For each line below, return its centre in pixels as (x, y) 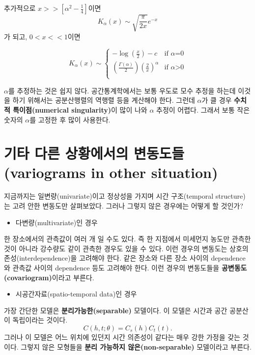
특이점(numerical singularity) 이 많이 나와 (80, 109)
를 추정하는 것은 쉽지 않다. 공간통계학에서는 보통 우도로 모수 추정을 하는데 (122, 90)
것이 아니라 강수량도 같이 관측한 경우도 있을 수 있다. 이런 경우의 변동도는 (116, 248)
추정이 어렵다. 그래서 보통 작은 (203, 109)
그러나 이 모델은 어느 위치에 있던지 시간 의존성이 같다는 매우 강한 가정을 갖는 (122, 337)
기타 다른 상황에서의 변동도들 (94, 153)
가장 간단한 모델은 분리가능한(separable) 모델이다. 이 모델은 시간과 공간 (116, 310)
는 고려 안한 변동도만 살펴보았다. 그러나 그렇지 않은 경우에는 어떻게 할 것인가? (124, 206)
